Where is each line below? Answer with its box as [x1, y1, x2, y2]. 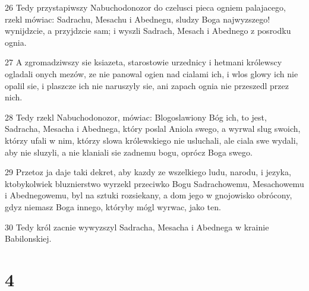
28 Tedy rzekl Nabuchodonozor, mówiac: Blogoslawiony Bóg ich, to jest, [5, 110, 267, 123]
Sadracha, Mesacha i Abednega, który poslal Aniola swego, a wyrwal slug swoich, [5, 122, 301, 135]
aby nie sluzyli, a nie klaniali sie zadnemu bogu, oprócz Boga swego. [5, 145, 253, 158]
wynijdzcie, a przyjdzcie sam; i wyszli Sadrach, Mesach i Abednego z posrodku [5, 24, 291, 37]
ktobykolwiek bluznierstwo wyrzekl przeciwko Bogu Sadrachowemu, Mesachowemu [5, 177, 304, 189]
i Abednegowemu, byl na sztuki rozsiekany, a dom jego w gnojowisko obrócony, [5, 189, 292, 201]
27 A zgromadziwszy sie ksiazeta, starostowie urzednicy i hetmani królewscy [5, 56, 282, 68]
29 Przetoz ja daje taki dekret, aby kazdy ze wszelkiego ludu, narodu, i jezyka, [5, 166, 291, 178]
